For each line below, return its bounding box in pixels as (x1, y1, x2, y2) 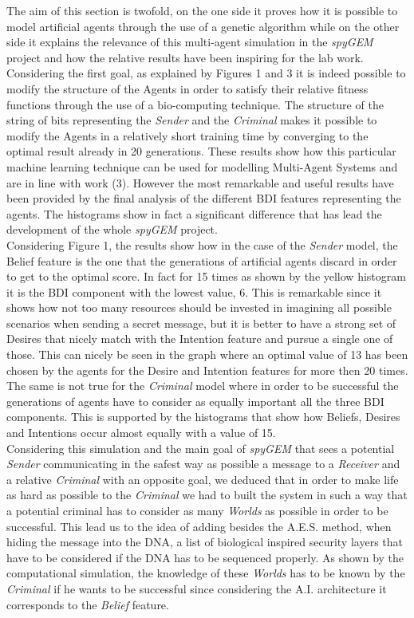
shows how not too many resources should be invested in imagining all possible (6, 299, 392, 316)
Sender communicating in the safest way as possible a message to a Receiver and (6, 455, 400, 472)
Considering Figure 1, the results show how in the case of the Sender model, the (6, 236, 398, 253)
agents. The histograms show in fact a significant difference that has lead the (6, 205, 382, 222)
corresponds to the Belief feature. (6, 596, 169, 612)
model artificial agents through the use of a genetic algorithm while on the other (6, 18, 400, 34)
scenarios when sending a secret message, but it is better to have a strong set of (6, 314, 396, 331)
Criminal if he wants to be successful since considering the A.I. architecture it (6, 580, 387, 596)
